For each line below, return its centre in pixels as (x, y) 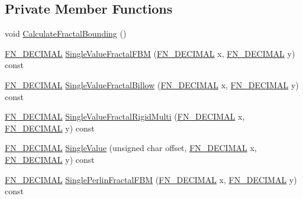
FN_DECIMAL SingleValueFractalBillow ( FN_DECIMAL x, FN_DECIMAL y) (152, 84)
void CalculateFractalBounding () (66, 33)
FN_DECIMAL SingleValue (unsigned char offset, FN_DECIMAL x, (131, 148)
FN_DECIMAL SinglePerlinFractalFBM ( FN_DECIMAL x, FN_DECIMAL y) (151, 179)
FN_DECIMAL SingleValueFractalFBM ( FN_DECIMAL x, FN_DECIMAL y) (150, 53)
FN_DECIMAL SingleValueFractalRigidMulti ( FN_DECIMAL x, (125, 116)
